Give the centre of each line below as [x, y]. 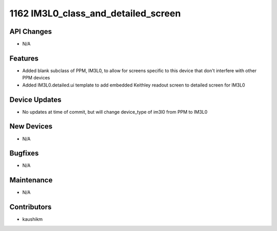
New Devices [31, 126]
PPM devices [36, 78]
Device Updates [35, 100]
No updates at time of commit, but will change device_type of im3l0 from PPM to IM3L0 [115, 112]
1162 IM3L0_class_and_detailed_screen [95, 13]
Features [24, 58]
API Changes [31, 31]
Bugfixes [24, 153]
